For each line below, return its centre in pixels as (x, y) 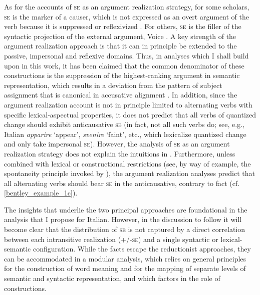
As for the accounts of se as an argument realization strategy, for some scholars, (127, 6)
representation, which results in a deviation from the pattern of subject (113, 85)
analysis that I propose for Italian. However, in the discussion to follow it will (123, 219)
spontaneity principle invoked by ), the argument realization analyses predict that (129, 173)
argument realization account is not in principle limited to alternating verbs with (128, 104)
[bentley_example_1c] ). (41, 193)
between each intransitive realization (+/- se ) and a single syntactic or (111, 239)
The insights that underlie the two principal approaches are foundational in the (126, 209)
